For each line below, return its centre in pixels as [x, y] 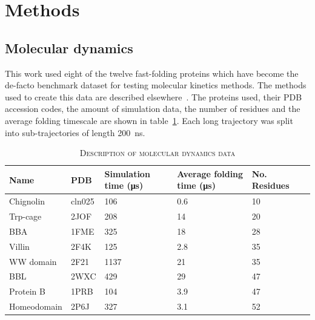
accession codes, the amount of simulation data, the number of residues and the [153, 109]
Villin [19, 246]
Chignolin [27, 201]
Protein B [27, 291]
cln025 [82, 201]
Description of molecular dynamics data [157, 153]
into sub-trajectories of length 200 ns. [75, 132]
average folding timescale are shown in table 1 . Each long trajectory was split [149, 120]
